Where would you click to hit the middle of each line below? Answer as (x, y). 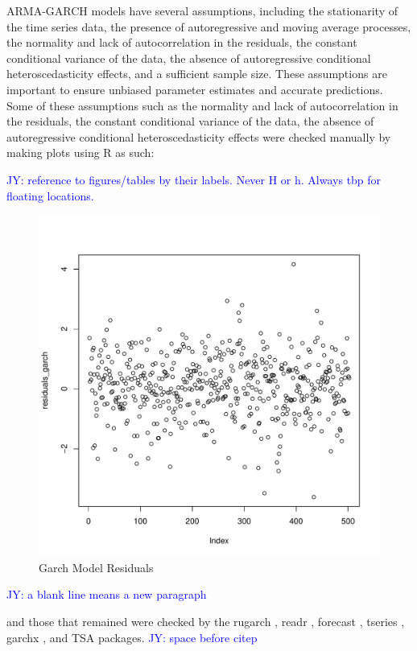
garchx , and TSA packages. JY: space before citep (132, 637)
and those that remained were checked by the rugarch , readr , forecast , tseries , (206, 621)
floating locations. (50, 195)
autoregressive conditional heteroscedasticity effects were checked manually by (199, 136)
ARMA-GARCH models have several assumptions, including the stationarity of (202, 10)
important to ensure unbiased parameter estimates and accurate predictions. (195, 89)
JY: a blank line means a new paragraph (107, 594)
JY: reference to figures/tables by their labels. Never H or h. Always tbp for (194, 179)
